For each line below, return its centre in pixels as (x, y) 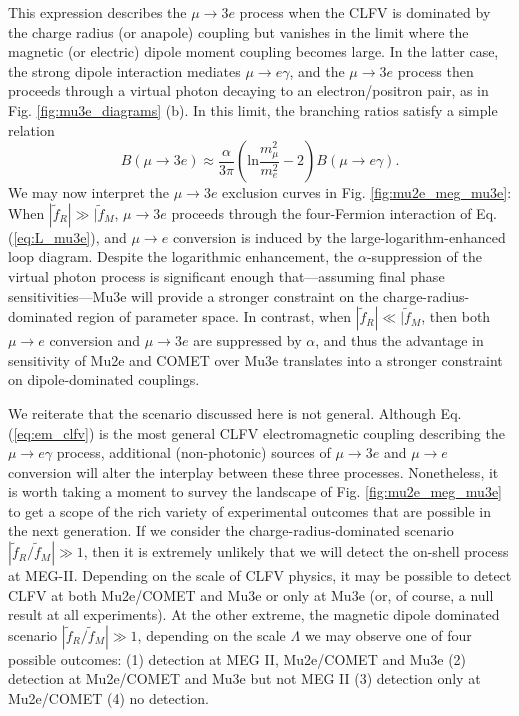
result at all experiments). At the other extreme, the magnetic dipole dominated (254, 614)
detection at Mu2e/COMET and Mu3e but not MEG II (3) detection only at (244, 678)
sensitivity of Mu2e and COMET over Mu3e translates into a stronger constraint (255, 359)
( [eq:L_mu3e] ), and (67, 236)
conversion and (95, 340)
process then (435, 70)
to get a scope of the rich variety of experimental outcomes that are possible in (250, 510)
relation (31, 129)
